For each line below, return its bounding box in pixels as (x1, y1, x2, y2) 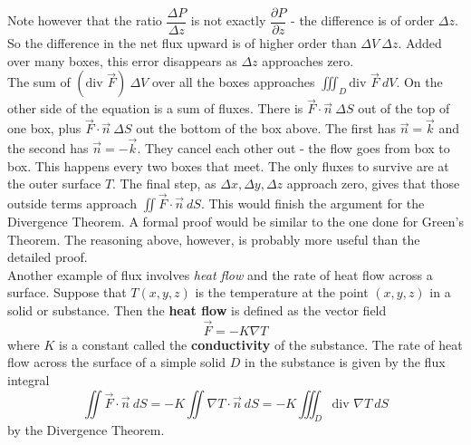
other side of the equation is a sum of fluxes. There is (7, 99, 303, 118)
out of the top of (358, 99, 450, 118)
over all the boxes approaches (151, 73, 315, 92)
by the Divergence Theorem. (7, 421, 165, 440)
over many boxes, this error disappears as (7, 51, 237, 70)
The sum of (7, 73, 71, 92)
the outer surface (7, 174, 101, 193)
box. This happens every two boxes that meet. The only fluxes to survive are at (7, 156, 449, 175)
